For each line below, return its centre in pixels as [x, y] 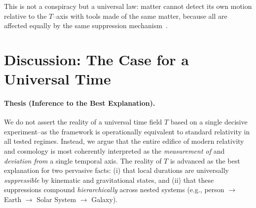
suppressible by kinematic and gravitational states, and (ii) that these [109, 180]
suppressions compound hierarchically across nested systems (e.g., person [114, 189]
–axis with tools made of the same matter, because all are [140, 16]
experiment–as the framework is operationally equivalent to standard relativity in [127, 131]
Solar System [56, 199]
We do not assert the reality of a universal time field [83, 122]
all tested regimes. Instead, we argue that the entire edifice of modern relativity [124, 141]
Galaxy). [105, 199]
